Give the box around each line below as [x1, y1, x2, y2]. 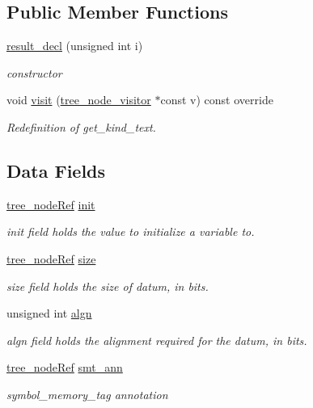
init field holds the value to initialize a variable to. [6, 223, 255, 240]
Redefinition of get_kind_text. [6, 118, 156, 135]
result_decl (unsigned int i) [6, 37, 143, 54]
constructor [6, 64, 62, 81]
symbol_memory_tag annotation [6, 385, 168, 402]
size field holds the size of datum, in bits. [6, 277, 209, 294]
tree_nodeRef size [6, 250, 96, 267]
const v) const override [160, 91, 273, 108]
